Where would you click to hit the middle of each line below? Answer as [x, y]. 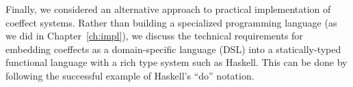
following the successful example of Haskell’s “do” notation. [130, 75]
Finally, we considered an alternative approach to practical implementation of [168, 9]
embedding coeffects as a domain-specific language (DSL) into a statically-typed [173, 49]
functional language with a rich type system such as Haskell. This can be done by [176, 62]
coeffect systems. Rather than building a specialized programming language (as [171, 22]
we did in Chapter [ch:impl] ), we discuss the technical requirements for [154, 36]
